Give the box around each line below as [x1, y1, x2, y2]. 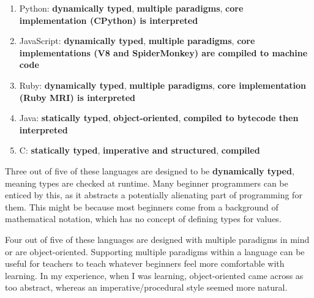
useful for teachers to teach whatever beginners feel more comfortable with [5, 257, 285, 270]
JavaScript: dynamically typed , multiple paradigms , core [19, 34, 255, 47]
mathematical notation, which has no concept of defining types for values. [5, 212, 282, 225]
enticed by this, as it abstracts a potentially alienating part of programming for [5, 188, 302, 201]
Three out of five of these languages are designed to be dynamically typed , [5, 164, 294, 177]
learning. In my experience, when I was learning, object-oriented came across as [5, 269, 304, 281]
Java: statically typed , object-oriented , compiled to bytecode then [19, 111, 299, 124]
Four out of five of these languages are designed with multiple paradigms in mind [5, 233, 310, 245]
